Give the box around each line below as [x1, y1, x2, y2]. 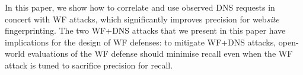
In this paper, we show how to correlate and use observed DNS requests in [5, 1, 275, 13]
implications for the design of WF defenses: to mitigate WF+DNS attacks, [5, 35, 276, 48]
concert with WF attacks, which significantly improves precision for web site [5, 12, 279, 25]
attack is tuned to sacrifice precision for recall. [5, 58, 173, 71]
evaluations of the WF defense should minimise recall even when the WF [27, 47, 293, 60]
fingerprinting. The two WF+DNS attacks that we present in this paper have [5, 24, 286, 37]
